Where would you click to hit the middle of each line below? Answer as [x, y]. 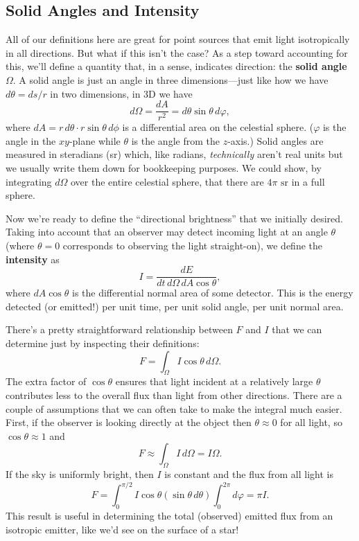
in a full [308, 181]
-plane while [95, 140]
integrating [29, 181]
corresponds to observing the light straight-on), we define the [193, 245]
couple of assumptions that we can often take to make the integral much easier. [174, 408]
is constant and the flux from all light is [249, 474]
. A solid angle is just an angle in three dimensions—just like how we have [170, 79]
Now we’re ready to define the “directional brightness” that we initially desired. [174, 218]
